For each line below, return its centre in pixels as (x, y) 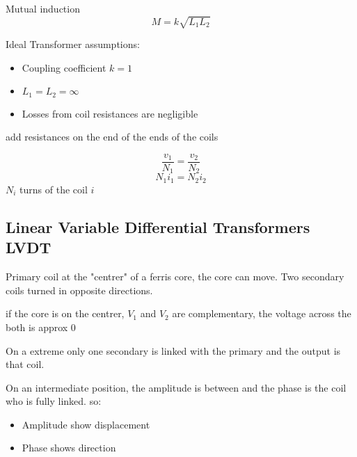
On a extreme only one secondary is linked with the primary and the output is (173, 350)
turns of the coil (54, 189)
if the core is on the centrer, (65, 313)
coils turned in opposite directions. (79, 290)
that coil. (25, 364)
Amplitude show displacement (86, 424)
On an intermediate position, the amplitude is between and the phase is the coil (176, 387)
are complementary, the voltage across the (262, 313)
